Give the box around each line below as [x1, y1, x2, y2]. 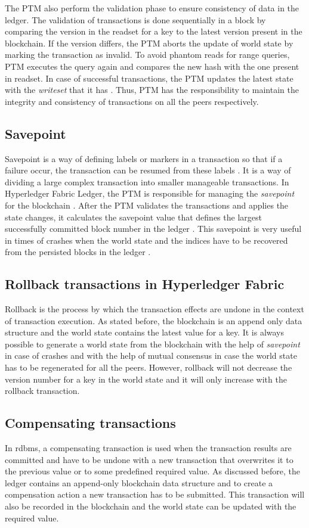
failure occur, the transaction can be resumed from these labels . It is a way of [5, 164, 291, 176]
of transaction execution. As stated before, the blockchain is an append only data [5, 314, 302, 327]
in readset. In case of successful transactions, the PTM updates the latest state [5, 72, 293, 84]
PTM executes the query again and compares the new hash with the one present [5, 60, 299, 72]
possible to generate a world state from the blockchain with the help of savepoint [5, 337, 300, 350]
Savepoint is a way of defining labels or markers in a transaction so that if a [5, 152, 283, 164]
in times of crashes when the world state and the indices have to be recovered [5, 234, 288, 246]
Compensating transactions [5, 414, 176, 432]
